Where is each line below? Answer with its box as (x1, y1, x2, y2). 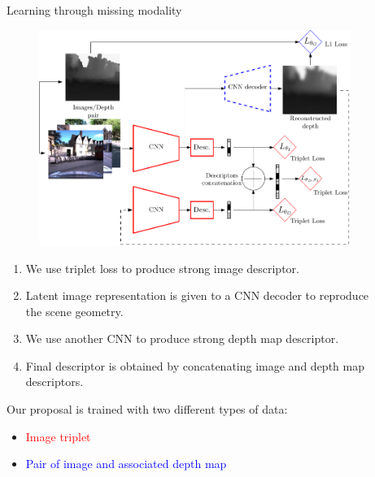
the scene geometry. (25, 302, 124, 319)
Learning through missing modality (7, 2, 182, 18)
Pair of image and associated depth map (25, 455, 227, 472)
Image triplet (25, 427, 91, 444)
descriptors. (25, 373, 84, 390)
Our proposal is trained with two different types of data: (7, 401, 288, 418)
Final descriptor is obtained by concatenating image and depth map (25, 357, 364, 374)
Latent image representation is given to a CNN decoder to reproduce (25, 287, 369, 304)
